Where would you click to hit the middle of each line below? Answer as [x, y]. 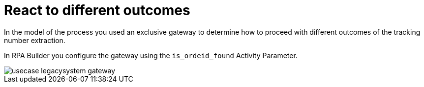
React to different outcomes [97, 10]
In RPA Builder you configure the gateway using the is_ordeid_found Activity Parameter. [151, 55]
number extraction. [35, 40]
